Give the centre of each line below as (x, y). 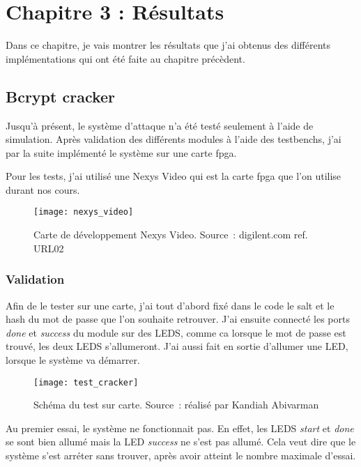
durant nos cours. (43, 189)
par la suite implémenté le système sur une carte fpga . (121, 152)
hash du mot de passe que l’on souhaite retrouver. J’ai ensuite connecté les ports (178, 319)
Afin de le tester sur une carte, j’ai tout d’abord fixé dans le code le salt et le (170, 305)
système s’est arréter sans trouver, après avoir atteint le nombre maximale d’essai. (181, 455)
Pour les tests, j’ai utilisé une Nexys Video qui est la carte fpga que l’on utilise (174, 176)
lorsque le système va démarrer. (73, 359)
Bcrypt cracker (61, 96)
